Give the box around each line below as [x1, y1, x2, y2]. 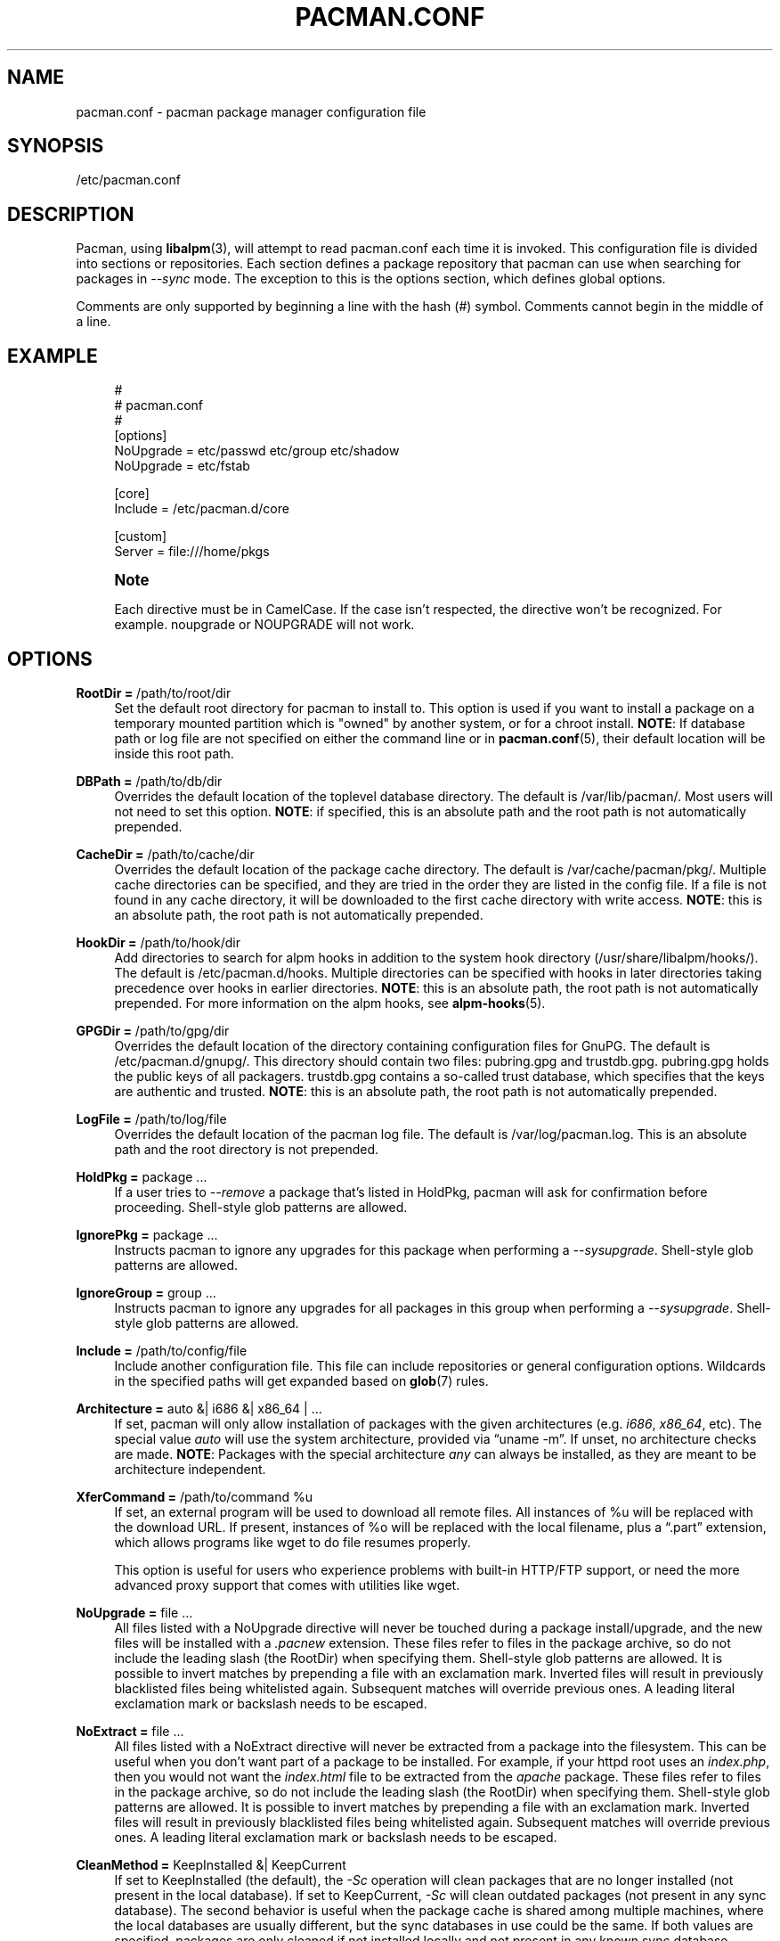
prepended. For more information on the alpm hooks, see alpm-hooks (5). [114, 995, 546, 1011]
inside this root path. [114, 745, 234, 761]
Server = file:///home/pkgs [114, 544, 270, 560]
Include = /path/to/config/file [76, 1342, 248, 1358]
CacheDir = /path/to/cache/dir [76, 846, 255, 862]
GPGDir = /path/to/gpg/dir [76, 1022, 230, 1038]
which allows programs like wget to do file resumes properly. [114, 1534, 471, 1550]
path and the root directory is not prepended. [114, 1141, 379, 1157]
